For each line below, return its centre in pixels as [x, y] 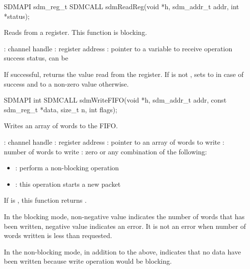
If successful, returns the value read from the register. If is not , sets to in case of [124, 74]
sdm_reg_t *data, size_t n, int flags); [61, 109]
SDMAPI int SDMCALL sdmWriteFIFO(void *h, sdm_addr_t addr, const [115, 100]
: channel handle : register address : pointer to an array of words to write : [114, 142]
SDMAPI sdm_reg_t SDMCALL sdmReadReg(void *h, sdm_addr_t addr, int [122, 6]
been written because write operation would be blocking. [88, 261]
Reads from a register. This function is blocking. [75, 32]
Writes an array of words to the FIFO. [61, 126]
